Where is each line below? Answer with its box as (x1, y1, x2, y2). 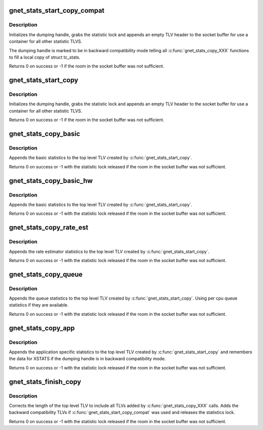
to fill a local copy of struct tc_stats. (9, 54, 80, 60)
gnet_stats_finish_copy (9, 377, 81, 386)
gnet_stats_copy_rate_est (9, 224, 89, 232)
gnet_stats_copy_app (9, 324, 75, 332)
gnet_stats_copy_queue (9, 270, 83, 278)
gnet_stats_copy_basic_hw (9, 176, 93, 185)
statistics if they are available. (9, 302, 69, 308)
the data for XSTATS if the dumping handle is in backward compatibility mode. (9, 356, 166, 362)
